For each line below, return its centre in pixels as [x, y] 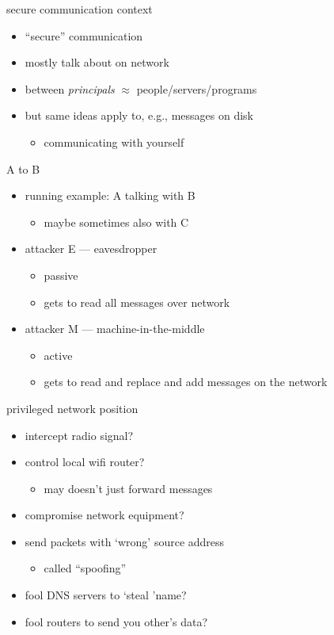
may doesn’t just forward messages [128, 488]
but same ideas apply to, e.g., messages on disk [139, 115]
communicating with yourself [114, 142]
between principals [70, 88]
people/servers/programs [197, 88]
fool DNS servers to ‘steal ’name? [106, 595]
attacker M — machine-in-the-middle [115, 329]
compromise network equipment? [104, 515]
